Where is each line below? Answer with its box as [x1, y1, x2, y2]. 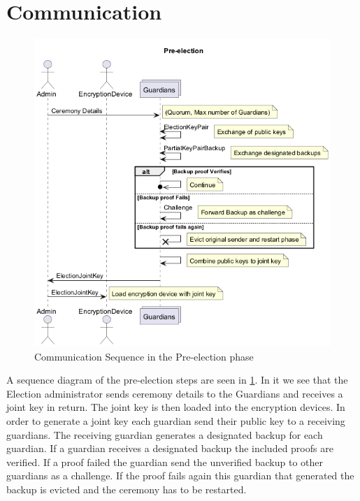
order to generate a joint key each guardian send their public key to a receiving [6, 413, 345, 428]
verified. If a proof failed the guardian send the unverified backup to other [6, 454, 323, 469]
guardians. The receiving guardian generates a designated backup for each [6, 427, 323, 442]
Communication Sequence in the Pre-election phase [34, 349, 254, 363]
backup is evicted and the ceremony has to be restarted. [6, 481, 247, 496]
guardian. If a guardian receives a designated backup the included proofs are [6, 441, 333, 456]
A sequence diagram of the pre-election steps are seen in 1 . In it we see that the [6, 372, 348, 387]
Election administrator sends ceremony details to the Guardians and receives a [6, 386, 343, 400]
